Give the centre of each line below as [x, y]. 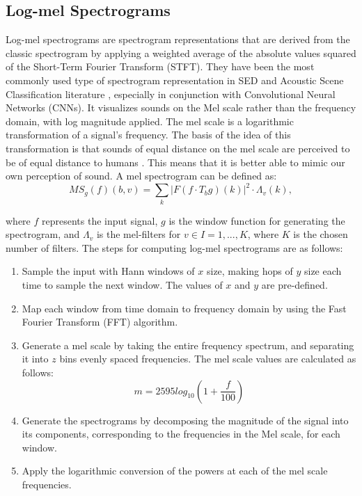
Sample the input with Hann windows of [108, 271]
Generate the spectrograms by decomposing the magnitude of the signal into [185, 420]
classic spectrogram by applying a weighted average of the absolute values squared [181, 53]
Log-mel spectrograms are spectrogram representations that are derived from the [178, 39]
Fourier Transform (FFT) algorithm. [100, 322]
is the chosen [321, 234]
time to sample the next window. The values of [122, 284]
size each [323, 271]
